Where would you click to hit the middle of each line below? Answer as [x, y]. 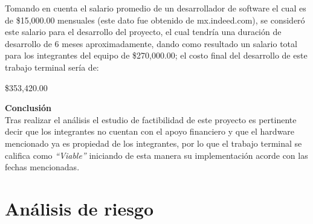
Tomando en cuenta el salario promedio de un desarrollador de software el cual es [156, 8]
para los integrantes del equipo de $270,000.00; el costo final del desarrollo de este [156, 55]
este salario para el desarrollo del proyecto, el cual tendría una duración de [143, 32]
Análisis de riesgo [79, 208]
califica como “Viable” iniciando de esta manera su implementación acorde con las [156, 155]
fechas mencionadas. [42, 167]
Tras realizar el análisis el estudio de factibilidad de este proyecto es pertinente [151, 119]
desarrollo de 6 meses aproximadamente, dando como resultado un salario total [151, 43]
